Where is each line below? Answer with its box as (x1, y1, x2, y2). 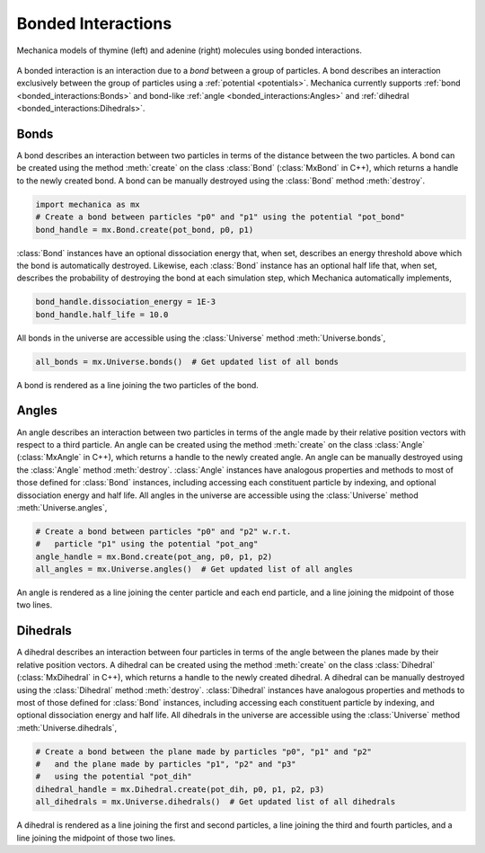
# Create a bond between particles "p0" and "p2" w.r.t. (35, 526, 292, 537)
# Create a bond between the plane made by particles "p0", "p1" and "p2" (35, 746, 373, 757)
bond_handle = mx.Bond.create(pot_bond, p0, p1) (35, 225, 254, 235)
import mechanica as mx (35, 199, 141, 209)
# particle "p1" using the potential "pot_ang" (35, 539, 259, 549)
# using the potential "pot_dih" (35, 771, 192, 782)
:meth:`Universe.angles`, (16, 502, 108, 512)
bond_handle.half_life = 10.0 (35, 309, 169, 319)
